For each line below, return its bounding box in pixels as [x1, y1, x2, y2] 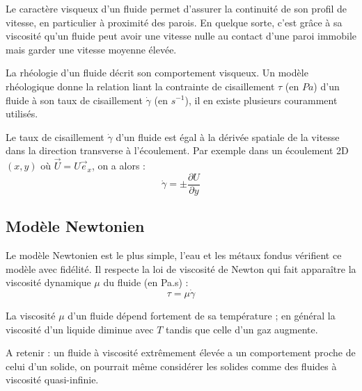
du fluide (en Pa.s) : [103, 275, 189, 290]
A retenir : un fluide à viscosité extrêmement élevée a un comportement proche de [6, 345, 356, 360]
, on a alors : [91, 158, 145, 173]
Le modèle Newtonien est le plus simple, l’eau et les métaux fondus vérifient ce [6, 248, 342, 263]
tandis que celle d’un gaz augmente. [166, 322, 318, 336]
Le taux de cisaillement [6, 129, 104, 144]
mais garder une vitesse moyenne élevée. [6, 42, 177, 56]
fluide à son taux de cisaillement [6, 92, 143, 107]
